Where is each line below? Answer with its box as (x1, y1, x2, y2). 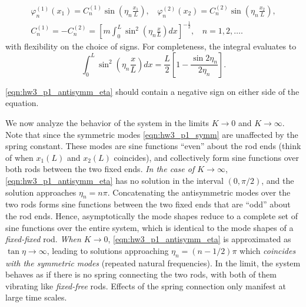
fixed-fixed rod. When (5, 233, 81, 245)
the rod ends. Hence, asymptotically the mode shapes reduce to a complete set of (5, 209, 298, 222)
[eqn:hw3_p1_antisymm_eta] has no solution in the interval (5, 174, 224, 186)
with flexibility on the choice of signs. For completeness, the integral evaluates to (5, 40, 297, 52)
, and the (261, 174, 294, 186)
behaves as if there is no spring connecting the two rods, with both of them (5, 268, 277, 280)
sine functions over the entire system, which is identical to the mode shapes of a (5, 221, 294, 233)
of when (5, 151, 34, 163)
